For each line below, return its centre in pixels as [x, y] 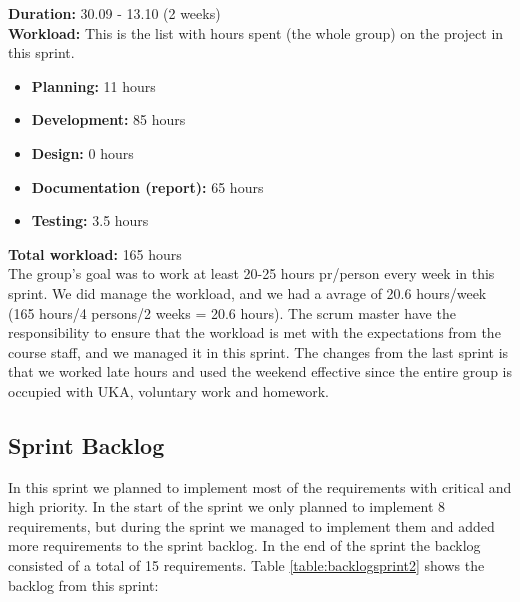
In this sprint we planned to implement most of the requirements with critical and [260, 486]
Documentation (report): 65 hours [147, 186]
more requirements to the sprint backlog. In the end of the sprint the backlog [244, 545]
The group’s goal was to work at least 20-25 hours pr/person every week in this [251, 273]
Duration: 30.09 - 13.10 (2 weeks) [114, 13]
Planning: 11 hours [93, 85]
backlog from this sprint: [83, 584]
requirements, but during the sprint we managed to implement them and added [251, 525]
